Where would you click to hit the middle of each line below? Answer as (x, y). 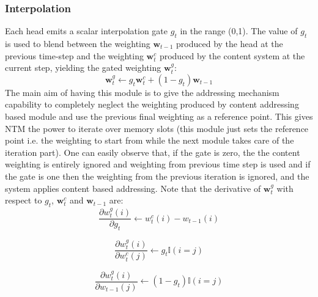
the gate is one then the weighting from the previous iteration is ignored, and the (157, 176)
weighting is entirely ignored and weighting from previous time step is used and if (158, 164)
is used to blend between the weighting (78, 44)
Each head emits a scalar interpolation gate (87, 31)
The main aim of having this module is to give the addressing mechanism (142, 92)
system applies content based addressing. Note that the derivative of (133, 188)
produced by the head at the (230, 44)
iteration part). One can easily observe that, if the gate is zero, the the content (153, 152)
